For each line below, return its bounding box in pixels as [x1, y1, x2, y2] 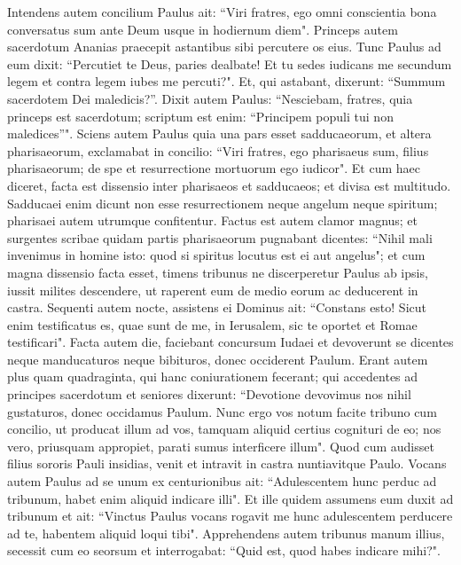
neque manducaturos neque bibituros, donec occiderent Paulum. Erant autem [7, 349, 428, 368]
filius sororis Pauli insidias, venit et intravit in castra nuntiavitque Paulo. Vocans [7, 454, 447, 473]
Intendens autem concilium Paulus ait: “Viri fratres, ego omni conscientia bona [7, 3, 437, 20]
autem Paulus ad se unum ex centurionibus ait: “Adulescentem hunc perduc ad [7, 472, 437, 490]
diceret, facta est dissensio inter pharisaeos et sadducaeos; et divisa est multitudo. [7, 176, 451, 194]
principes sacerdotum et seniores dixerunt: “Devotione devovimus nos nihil [7, 385, 411, 404]
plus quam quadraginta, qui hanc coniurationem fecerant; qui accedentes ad [7, 367, 418, 386]
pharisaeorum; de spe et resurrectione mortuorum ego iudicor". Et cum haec [7, 159, 421, 177]
